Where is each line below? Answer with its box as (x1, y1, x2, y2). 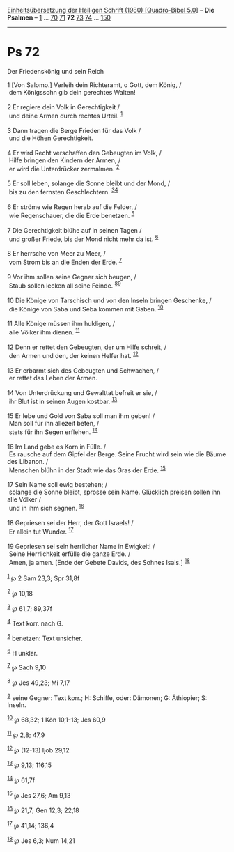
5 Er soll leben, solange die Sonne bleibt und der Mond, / (7, 179, 171, 187)
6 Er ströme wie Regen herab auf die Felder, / (7, 202, 137, 211)
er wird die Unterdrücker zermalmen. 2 (8, 163, 120, 173)
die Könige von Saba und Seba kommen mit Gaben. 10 (8, 303, 164, 313)
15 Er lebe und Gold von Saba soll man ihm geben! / (7, 412, 155, 420)
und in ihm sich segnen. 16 (8, 503, 85, 513)
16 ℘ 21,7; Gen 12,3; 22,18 (7, 805, 80, 814)
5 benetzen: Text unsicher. (7, 633, 83, 642)
